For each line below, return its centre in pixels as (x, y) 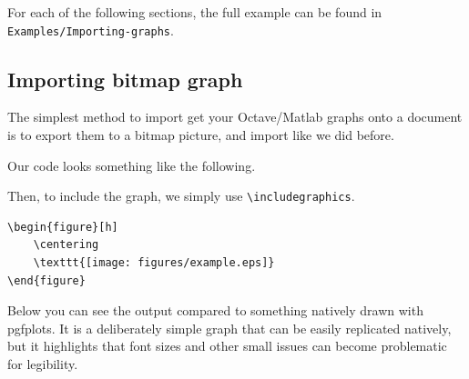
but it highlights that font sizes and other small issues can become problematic (227, 346)
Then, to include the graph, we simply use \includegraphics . (181, 196)
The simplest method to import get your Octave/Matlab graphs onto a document (235, 117)
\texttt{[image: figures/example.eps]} (154, 263)
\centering (66, 245)
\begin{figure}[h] (63, 227)
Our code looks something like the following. (132, 165)
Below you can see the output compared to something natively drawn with (215, 310)
